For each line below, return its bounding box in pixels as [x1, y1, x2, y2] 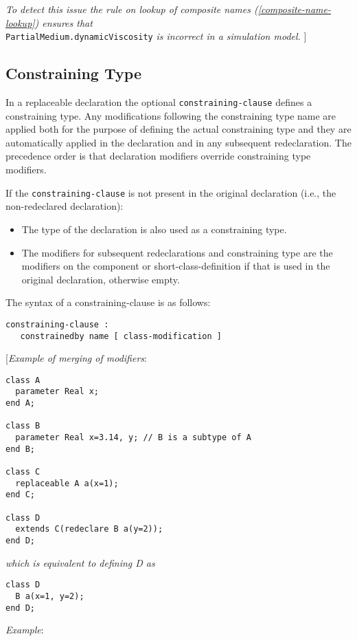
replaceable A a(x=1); [15, 478, 119, 488]
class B [5, 421, 41, 431]
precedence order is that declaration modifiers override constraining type [5, 149, 311, 163]
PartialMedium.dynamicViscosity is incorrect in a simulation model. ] [5, 29, 307, 43]
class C [5, 467, 41, 477]
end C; [5, 490, 35, 500]
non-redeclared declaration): [5, 199, 124, 213]
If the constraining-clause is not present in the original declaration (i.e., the [5, 185, 336, 199]
